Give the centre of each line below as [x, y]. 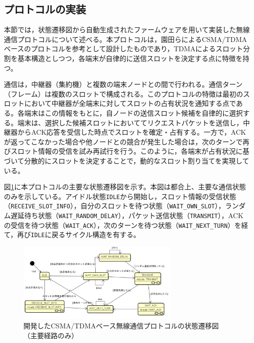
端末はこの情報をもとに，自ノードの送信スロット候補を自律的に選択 [134, 112]
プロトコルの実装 [45, 9]
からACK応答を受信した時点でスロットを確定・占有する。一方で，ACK [132, 132]
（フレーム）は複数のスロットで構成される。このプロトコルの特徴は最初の [124, 93]
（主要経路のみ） [51, 335]
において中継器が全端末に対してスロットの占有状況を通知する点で [130, 103]
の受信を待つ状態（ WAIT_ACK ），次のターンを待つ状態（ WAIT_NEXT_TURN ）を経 [126, 225]
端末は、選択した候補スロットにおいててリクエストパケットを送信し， [130, 122]
